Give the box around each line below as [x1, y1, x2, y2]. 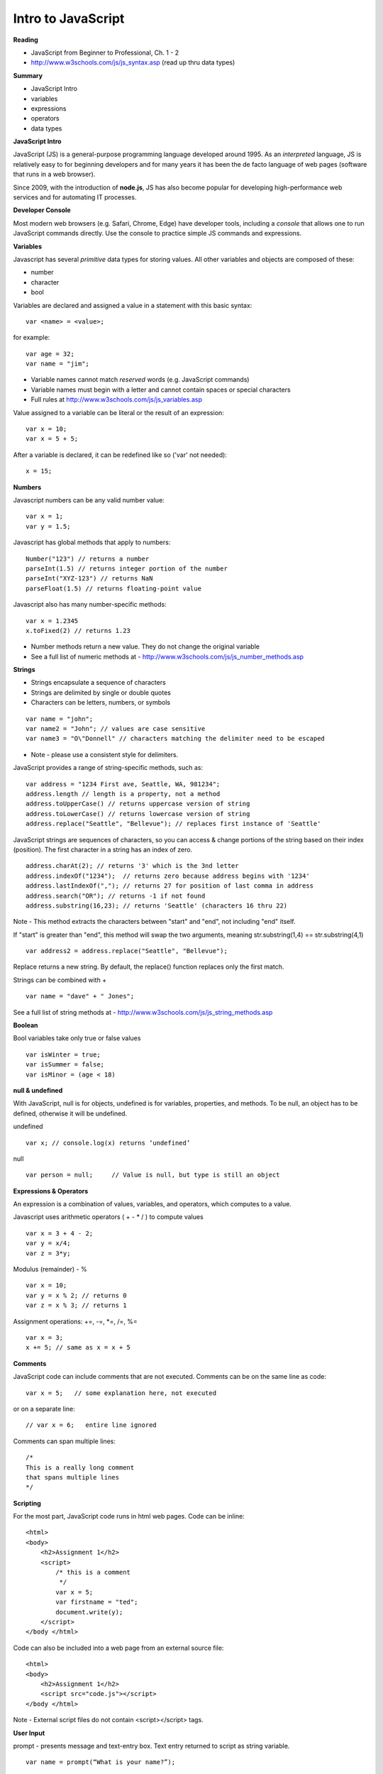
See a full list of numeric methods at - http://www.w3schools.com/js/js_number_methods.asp [30, 652, 304, 661]
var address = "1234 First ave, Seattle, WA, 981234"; [26, 780, 221, 788]
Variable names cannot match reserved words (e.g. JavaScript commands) [30, 375, 250, 384]
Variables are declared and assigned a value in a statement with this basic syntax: [13, 301, 252, 309]
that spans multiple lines [26, 1473, 120, 1481]
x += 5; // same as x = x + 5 [26, 1343, 131, 1352]
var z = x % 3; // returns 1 [26, 1301, 127, 1309]
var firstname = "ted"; [55, 1598, 138, 1607]
